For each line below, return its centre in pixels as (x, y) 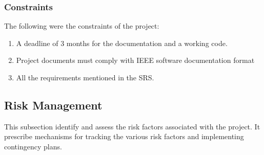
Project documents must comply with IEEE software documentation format (135, 60)
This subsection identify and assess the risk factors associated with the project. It (132, 126)
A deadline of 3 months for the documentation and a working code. (122, 43)
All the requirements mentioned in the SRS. (85, 77)
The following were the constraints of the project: (82, 26)
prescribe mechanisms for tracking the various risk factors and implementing (124, 136)
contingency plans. (33, 146)
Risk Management (53, 105)
